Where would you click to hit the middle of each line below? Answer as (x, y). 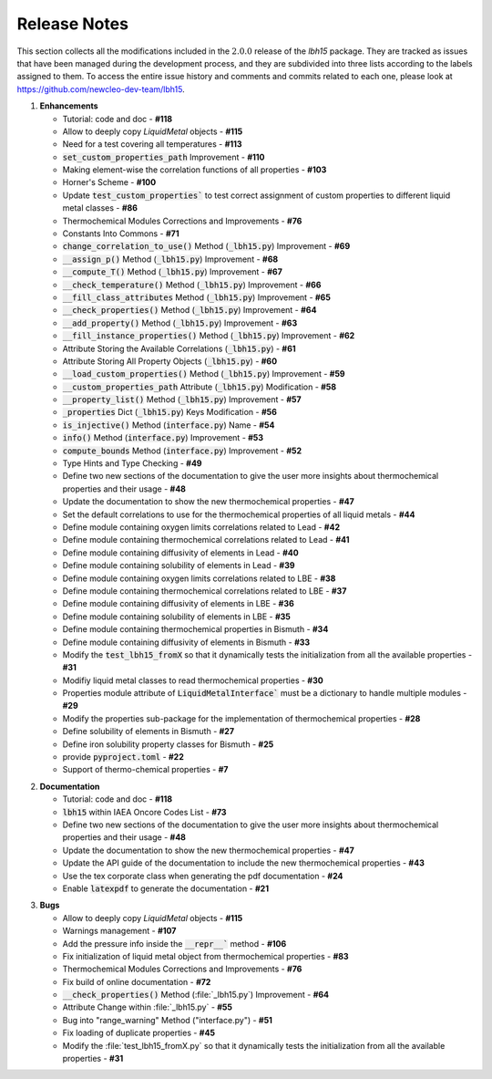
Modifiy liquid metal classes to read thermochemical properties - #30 (193, 680)
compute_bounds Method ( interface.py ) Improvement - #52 (182, 451)
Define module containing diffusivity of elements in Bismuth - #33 (186, 642)
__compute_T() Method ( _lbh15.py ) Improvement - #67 (172, 272)
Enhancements (69, 106)
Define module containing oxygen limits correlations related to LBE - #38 (199, 578)
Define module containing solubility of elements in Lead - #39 (179, 565)
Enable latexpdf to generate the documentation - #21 (165, 888)
